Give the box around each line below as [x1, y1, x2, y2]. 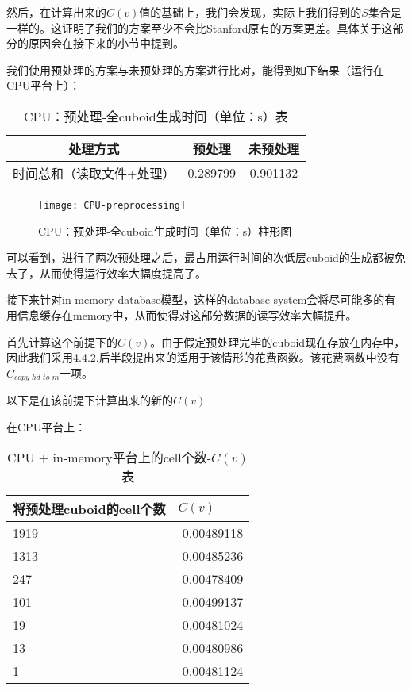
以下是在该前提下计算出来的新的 [6, 392, 173, 408]
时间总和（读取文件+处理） [13, 163, 175, 182]
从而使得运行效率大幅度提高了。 [39, 264, 206, 281]
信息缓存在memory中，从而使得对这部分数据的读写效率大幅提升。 [17, 307, 357, 323]
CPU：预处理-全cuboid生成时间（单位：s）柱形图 [38, 222, 292, 239]
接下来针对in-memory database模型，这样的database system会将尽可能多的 [6, 291, 385, 308]
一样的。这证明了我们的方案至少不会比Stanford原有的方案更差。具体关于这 [6, 19, 393, 36]
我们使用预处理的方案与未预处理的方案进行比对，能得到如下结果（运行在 [6, 61, 384, 78]
